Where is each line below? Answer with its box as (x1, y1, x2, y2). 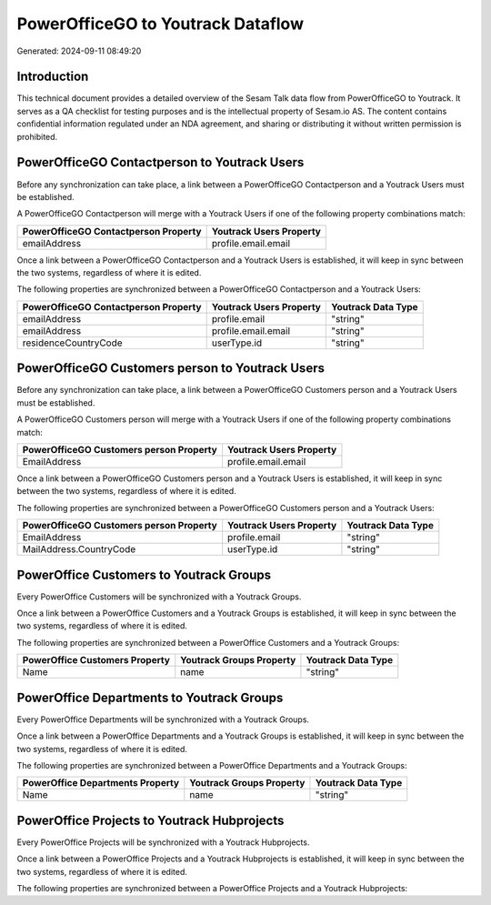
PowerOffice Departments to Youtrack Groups (16, 689, 284, 705)
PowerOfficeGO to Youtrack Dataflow (16, 14, 305, 34)
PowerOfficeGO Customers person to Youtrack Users (16, 360, 325, 377)
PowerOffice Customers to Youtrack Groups (16, 567, 272, 582)
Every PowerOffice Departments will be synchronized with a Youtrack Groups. (16, 714, 309, 725)
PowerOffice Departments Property (22, 777, 180, 789)
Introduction (16, 69, 89, 85)
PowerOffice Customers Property (22, 654, 170, 667)
